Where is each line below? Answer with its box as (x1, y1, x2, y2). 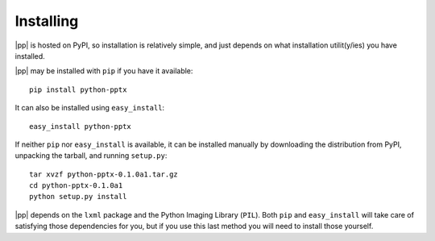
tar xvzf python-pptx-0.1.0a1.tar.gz (29, 169, 179, 179)
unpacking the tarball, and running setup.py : (14, 151, 168, 160)
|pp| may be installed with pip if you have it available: (14, 66, 193, 76)
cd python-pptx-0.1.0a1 (29, 181, 123, 190)
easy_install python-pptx (29, 122, 132, 131)
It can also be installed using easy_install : (14, 103, 165, 113)
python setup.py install (29, 192, 127, 202)
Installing (14, 12, 79, 30)
